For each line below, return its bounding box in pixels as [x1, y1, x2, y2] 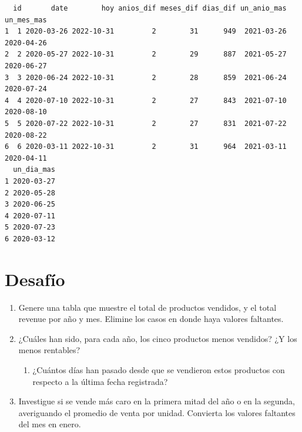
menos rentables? [18, 344, 80, 356]
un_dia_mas [13, 165, 55, 174]
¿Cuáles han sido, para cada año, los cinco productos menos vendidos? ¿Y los [18, 332, 297, 344]
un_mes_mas [5, 15, 47, 24]
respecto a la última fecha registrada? [32, 375, 168, 387]
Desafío [5, 267, 65, 291]
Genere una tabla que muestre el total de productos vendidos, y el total [18, 301, 277, 313]
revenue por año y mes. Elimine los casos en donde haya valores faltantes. [18, 313, 284, 325]
